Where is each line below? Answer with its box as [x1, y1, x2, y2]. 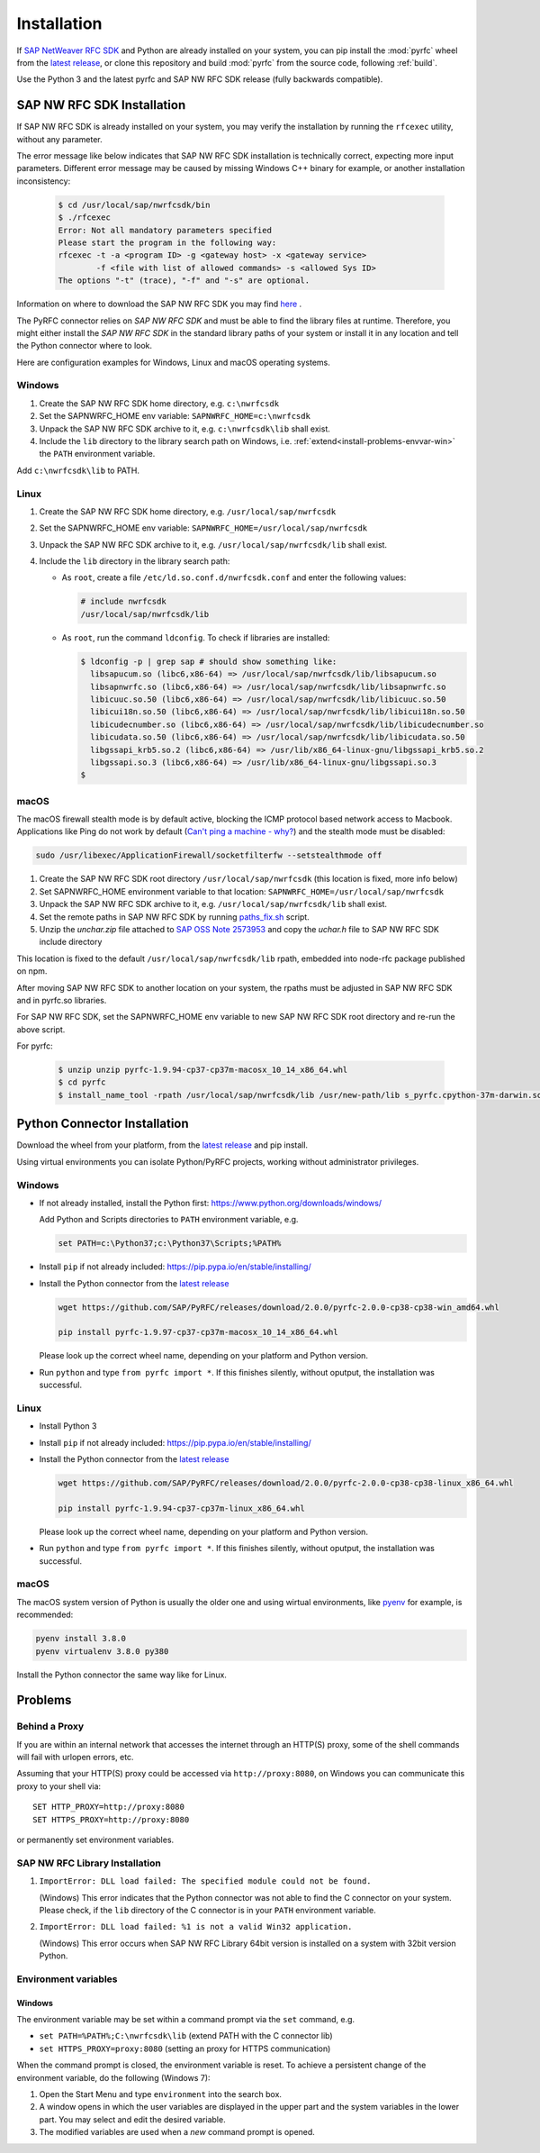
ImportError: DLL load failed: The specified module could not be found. [39, 1876, 373, 1886]
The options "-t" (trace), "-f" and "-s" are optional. [58, 276, 310, 286]
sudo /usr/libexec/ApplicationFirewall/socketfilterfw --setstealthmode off [35, 850, 382, 860]
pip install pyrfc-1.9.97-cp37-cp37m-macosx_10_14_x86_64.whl [58, 1327, 338, 1338]
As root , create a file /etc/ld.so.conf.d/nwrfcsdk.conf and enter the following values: [61, 572, 407, 583]
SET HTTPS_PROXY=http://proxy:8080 [32, 1814, 190, 1824]
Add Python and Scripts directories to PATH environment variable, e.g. [39, 1214, 299, 1225]
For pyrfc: [16, 1040, 53, 1051]
